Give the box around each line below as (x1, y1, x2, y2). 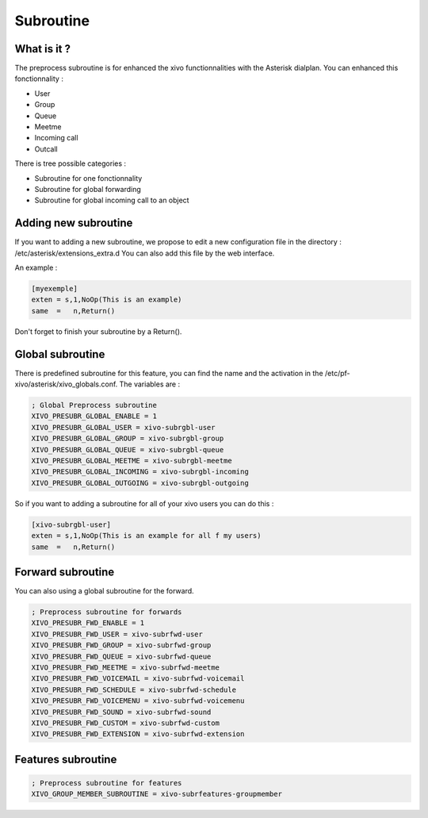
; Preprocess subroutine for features (31, 778, 182, 787)
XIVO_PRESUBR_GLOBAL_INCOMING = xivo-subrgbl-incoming (31, 467, 249, 476)
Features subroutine (14, 752, 117, 766)
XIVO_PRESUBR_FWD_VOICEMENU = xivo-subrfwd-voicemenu (31, 697, 245, 705)
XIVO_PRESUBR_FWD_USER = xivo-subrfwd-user (31, 629, 204, 639)
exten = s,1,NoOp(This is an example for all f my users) (31, 532, 262, 540)
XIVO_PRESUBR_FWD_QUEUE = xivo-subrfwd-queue (31, 651, 212, 661)
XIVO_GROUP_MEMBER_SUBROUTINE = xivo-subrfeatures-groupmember (31, 789, 283, 799)
